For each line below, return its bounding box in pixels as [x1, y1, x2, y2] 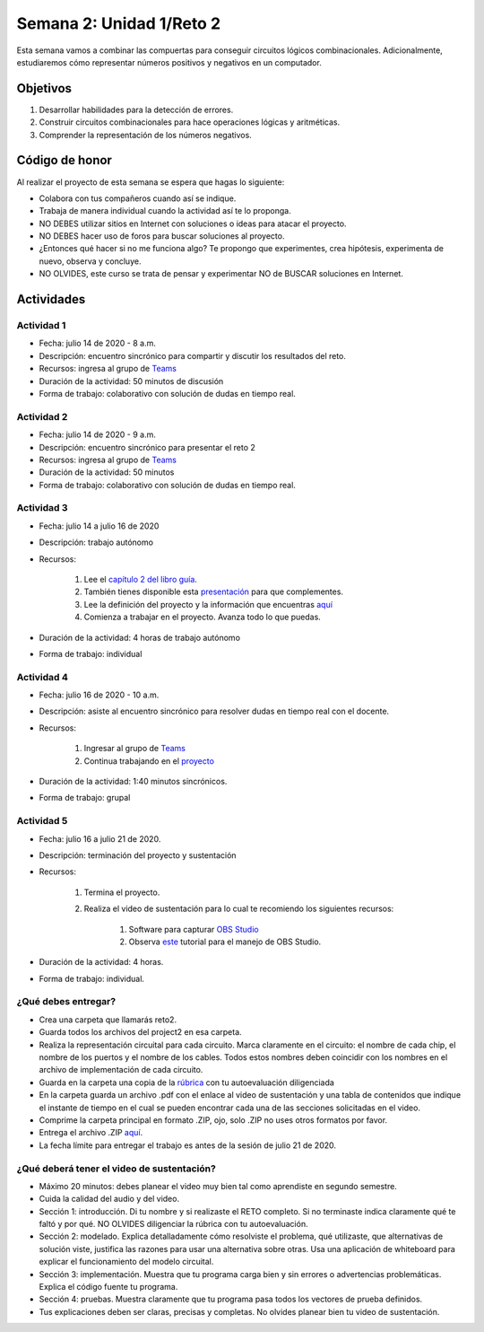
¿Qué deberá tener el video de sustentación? [16, 1162, 217, 1175]
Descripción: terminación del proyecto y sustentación [39, 849, 237, 861]
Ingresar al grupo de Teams [83, 743, 186, 754]
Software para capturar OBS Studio [128, 924, 259, 934]
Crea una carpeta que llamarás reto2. [39, 1014, 177, 1025]
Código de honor [16, 153, 112, 168]
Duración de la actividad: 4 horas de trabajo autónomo [39, 632, 241, 643]
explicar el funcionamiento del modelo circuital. [39, 1257, 214, 1267]
